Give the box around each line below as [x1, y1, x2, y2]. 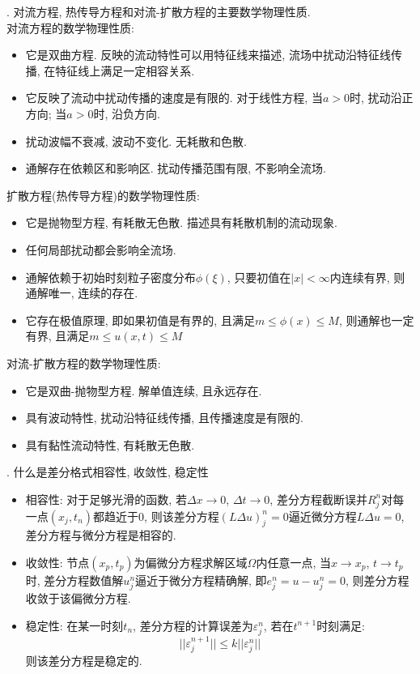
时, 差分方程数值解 [25, 572, 124, 588]
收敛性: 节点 [25, 554, 90, 570]
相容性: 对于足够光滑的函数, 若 [25, 490, 187, 507]
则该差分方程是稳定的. [25, 652, 142, 669]
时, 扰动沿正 [349, 89, 414, 106]
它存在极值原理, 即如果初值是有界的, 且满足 [25, 311, 255, 328]
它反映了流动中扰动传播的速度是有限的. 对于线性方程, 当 [25, 89, 323, 106]
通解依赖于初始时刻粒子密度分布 [25, 268, 196, 285]
